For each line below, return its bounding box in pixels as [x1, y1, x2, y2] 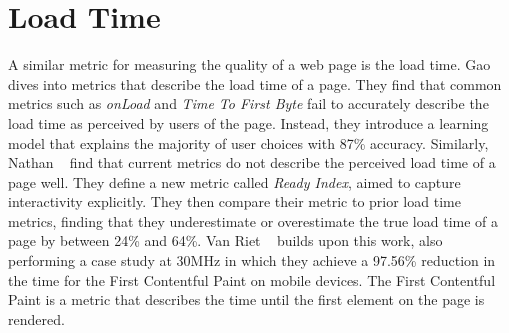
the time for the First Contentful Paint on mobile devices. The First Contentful [8, 269, 496, 290]
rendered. [8, 308, 65, 329]
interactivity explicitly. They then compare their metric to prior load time [8, 191, 461, 212]
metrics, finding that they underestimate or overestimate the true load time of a [8, 210, 499, 231]
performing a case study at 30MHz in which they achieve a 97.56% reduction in [8, 250, 496, 271]
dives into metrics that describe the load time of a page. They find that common [8, 73, 502, 94]
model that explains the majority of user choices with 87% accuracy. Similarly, [8, 132, 489, 153]
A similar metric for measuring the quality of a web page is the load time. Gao [8, 54, 491, 75]
